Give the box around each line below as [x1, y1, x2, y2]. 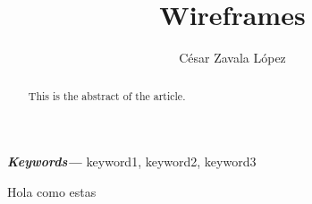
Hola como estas [7, 182, 97, 200]
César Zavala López [179, 48, 286, 67]
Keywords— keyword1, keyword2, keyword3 [7, 152, 257, 171]
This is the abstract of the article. [28, 88, 186, 103]
